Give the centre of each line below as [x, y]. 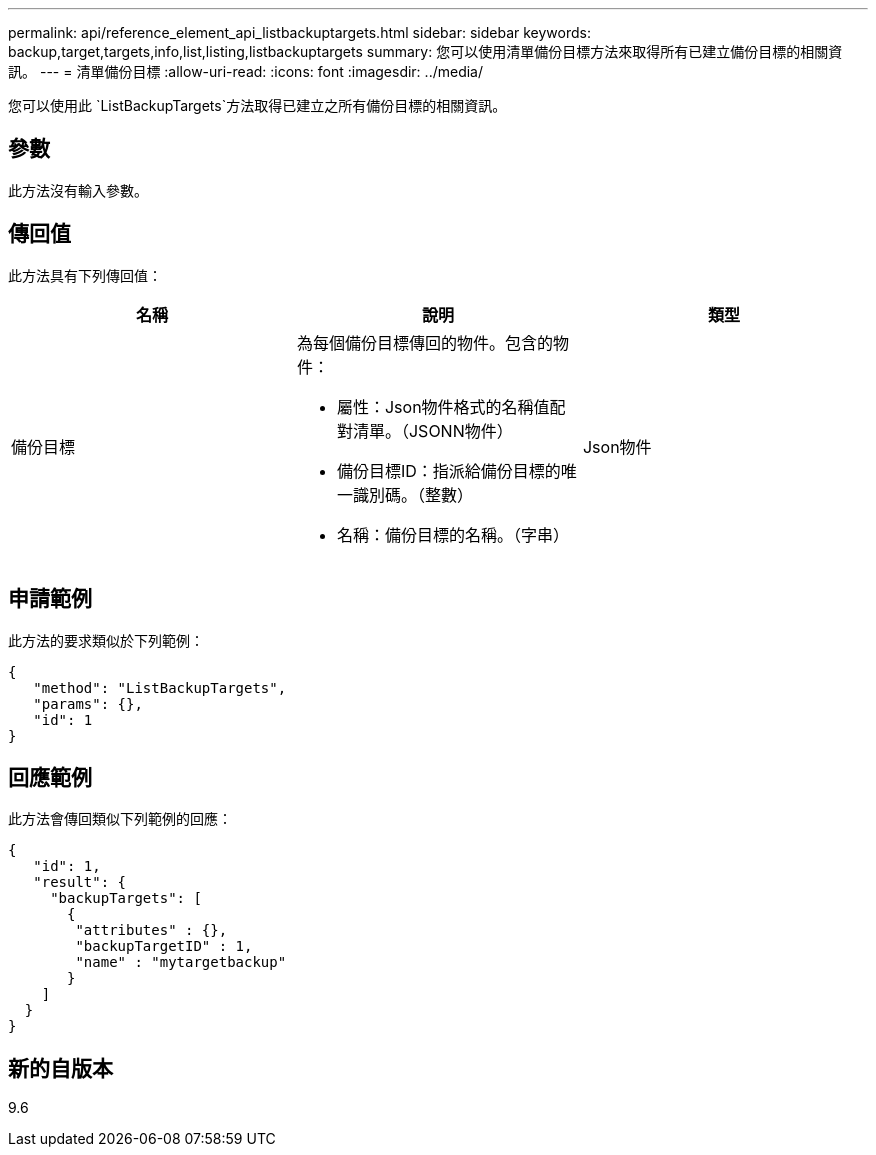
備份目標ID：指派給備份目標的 [448, 470]
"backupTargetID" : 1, [164, 946]
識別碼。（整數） [412, 494]
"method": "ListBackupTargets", [160, 687]
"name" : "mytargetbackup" [181, 962]
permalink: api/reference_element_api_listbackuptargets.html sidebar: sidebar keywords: [299, 32]
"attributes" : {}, [151, 930]
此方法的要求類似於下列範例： [106, 640]
